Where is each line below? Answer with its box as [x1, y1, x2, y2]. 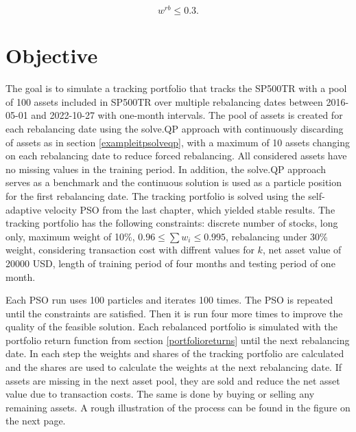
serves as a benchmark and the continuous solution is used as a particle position [5, 175, 342, 190]
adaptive [5, 202, 42, 216]
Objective [5, 41, 98, 69]
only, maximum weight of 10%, [5, 229, 135, 243]
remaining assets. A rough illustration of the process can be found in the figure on [5, 400, 351, 414]
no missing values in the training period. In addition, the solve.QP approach [5, 161, 326, 176]
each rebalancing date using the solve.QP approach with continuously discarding [5, 121, 344, 135]
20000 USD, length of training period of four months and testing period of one [5, 255, 335, 270]
